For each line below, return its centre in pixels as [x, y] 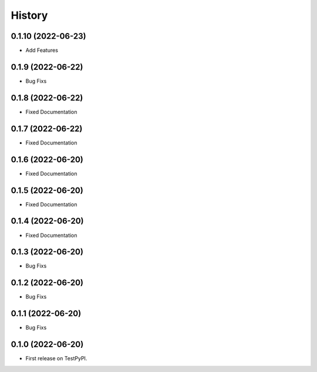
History [29, 15]
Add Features [42, 51]
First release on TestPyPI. [56, 358]
